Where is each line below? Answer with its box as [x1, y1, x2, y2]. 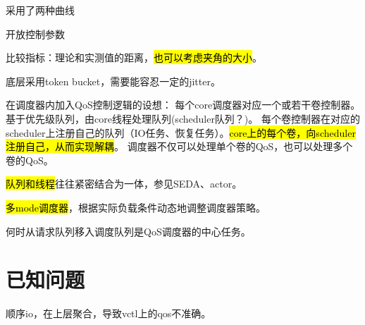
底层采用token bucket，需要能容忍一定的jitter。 [6, 73, 221, 88]
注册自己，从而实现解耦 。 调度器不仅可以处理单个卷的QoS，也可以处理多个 [6, 139, 353, 154]
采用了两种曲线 [6, 3, 75, 17]
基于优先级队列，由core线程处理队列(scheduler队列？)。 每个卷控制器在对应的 [6, 111, 360, 125]
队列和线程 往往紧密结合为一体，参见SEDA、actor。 [6, 176, 242, 191]
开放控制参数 [6, 26, 65, 41]
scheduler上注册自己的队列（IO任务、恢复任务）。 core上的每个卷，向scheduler [6, 125, 356, 140]
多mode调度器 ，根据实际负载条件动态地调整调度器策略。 [6, 200, 266, 214]
